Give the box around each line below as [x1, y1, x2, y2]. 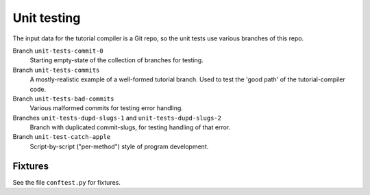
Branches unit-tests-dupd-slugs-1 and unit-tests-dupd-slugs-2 [12, 114, 222, 122]
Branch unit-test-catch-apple [12, 133, 111, 141]
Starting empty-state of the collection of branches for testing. [29, 56, 203, 64]
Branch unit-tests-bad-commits [12, 94, 114, 103]
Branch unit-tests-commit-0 [12, 47, 103, 55]
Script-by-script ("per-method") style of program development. [29, 142, 209, 151]
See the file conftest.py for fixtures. [12, 178, 121, 186]
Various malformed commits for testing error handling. [29, 104, 183, 112]
